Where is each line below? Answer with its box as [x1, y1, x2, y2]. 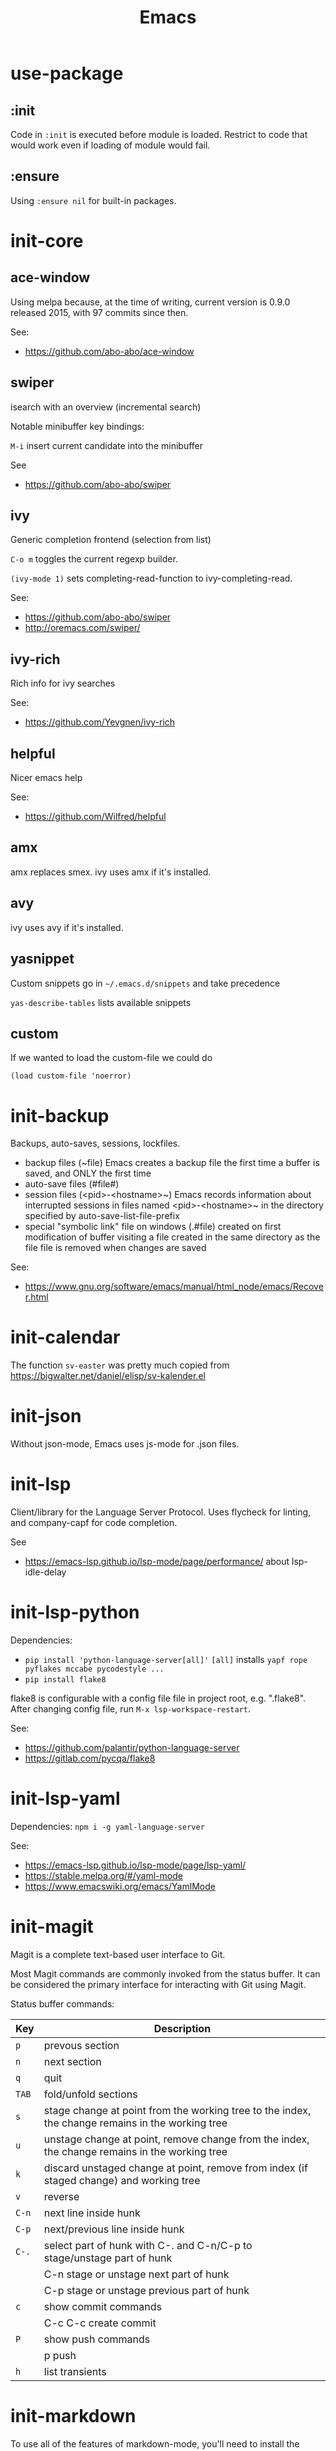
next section [43, 2054, 102, 2068]
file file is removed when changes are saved [24, 1242, 207, 1254]
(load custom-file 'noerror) [10, 1071, 132, 1081]
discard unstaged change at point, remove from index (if [43, 2161, 308, 2175]
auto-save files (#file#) [24, 1178, 120, 1190]
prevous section [43, 2038, 120, 2052]
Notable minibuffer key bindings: [10, 420, 145, 432]
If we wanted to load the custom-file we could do [10, 1052, 213, 1064]
